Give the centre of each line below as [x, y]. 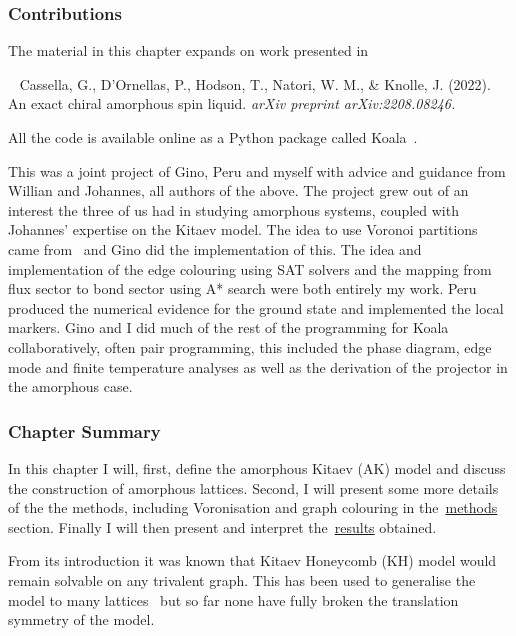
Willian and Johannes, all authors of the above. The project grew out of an [238, 190]
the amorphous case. [70, 386]
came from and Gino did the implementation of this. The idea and [215, 248]
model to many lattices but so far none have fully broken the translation [233, 599]
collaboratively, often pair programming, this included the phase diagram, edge [250, 346]
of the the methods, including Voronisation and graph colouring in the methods [253, 507]
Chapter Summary [84, 430]
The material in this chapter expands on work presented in [188, 50]
